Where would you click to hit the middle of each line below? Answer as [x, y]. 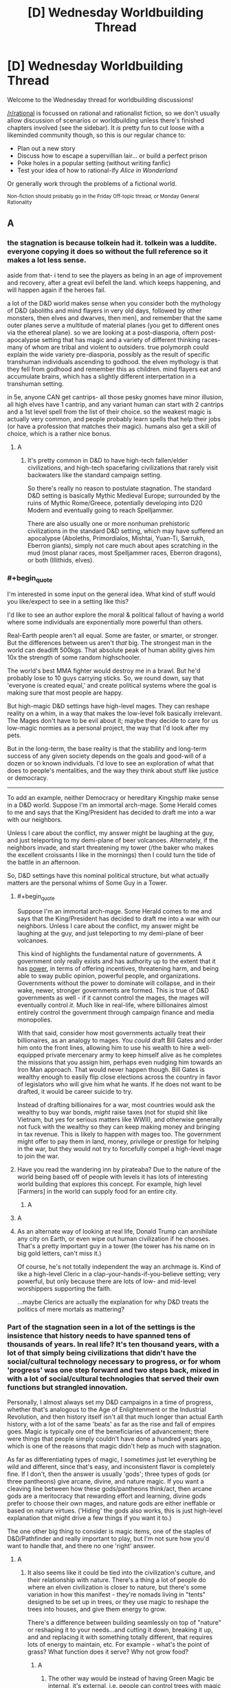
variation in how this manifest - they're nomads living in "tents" [117, 1594]
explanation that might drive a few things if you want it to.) [89, 1518]
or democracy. [28, 778]
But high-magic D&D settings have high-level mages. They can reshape [108, 706]
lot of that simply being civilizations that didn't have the [102, 1353]
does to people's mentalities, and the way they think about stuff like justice [113, 771]
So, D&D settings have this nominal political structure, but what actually [108, 876]
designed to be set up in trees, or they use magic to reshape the [118, 1602]
